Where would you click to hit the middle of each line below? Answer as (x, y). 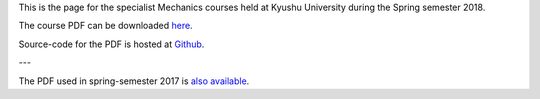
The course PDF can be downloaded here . (106, 26)
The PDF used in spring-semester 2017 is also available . (134, 81)
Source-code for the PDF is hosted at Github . (111, 44)
